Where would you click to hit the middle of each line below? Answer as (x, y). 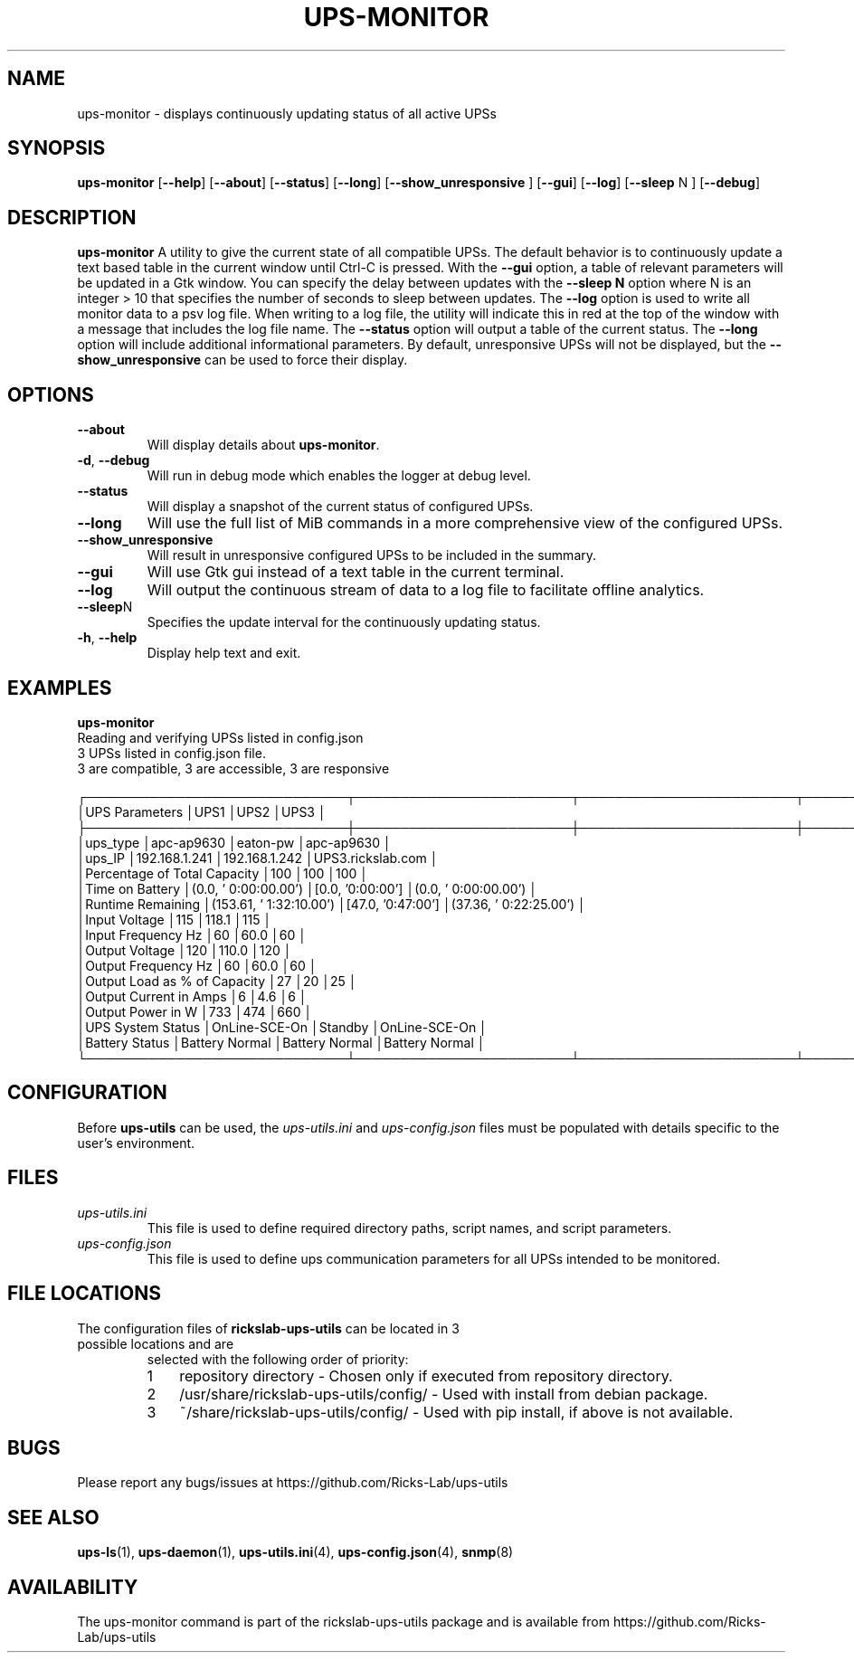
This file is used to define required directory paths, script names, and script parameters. (409, 1228)
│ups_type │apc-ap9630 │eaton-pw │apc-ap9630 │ (234, 842)
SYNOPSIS (57, 148)
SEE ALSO (53, 1517)
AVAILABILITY (73, 1587)
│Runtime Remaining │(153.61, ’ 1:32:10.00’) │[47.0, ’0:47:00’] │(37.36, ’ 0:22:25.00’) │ (332, 904)
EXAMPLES (60, 688)
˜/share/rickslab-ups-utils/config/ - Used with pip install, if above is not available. (456, 1412)
